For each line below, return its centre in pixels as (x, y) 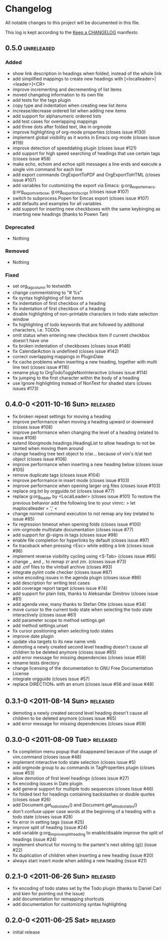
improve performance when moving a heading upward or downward (83, 421)
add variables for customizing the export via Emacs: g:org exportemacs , (84, 186)
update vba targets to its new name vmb (54, 641)
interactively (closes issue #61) (44, 614)
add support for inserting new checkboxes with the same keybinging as (86, 209)
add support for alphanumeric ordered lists (57, 116)
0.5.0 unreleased (30, 48)
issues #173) (25, 388)
